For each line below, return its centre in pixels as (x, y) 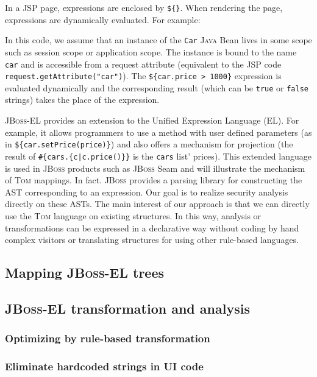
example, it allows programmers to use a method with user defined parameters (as (158, 132)
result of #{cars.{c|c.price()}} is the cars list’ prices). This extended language (158, 156)
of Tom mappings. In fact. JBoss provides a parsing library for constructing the (154, 180)
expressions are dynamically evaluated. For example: (103, 19)
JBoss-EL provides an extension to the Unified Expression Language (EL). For (152, 120)
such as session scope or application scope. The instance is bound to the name (151, 51)
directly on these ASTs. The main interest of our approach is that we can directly (157, 204)
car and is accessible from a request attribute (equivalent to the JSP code (143, 64)
